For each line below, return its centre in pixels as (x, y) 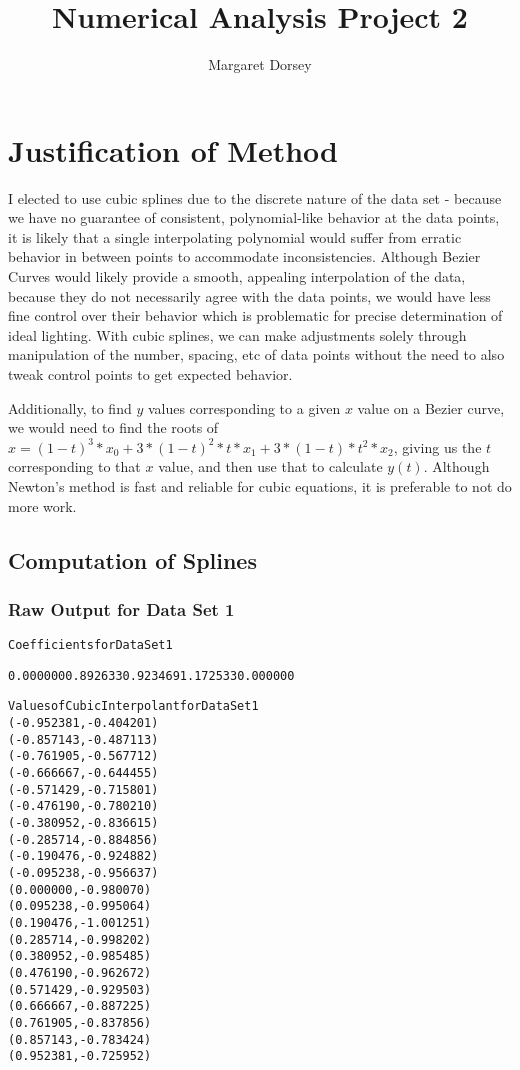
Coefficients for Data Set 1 (90, 645)
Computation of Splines (132, 559)
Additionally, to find (70, 407)
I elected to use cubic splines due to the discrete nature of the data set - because (255, 197)
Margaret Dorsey (260, 64)
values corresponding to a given (244, 407)
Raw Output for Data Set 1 (121, 608)
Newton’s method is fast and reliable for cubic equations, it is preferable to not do (260, 485)
